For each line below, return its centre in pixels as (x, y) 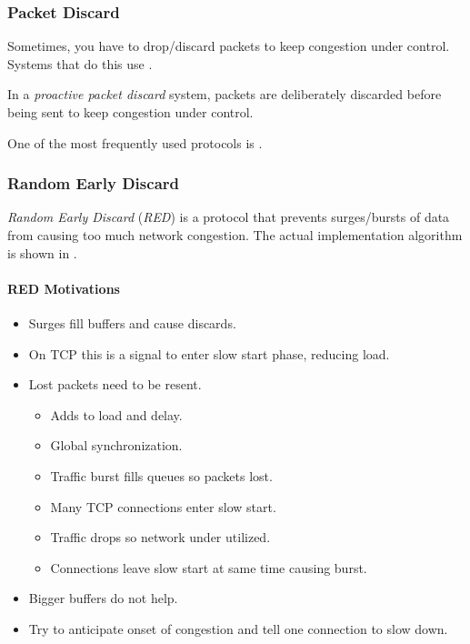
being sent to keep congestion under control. (130, 112)
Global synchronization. (116, 445)
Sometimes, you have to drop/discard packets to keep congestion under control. (229, 46)
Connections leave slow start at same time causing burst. (209, 567)
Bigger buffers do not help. (103, 598)
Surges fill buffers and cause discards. (132, 322)
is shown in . (42, 252)
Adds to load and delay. (116, 414)
